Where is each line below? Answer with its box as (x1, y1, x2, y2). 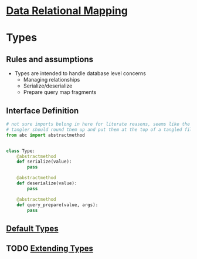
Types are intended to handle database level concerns (14, 70, 147, 77)
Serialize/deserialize (23, 82, 73, 89)
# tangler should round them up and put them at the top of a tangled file (6, 126, 195, 133)
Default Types (6, 223, 59, 233)
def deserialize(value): (16, 180, 77, 186)
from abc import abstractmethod (6, 132, 85, 138)
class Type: (6, 148, 35, 154)
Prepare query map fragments (23, 89, 97, 96)
